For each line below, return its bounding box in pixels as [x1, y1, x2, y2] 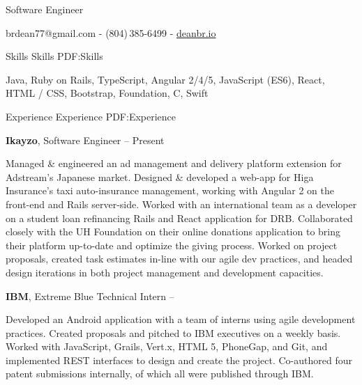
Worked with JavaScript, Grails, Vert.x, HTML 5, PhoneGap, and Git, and [6, 339, 328, 354]
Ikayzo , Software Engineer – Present [6, 132, 165, 147]
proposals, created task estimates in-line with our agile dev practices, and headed [6, 251, 353, 266]
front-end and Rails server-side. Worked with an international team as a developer [6, 196, 357, 211]
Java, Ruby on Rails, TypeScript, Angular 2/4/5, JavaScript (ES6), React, [6, 72, 325, 86]
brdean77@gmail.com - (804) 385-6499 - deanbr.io [6, 25, 216, 40]
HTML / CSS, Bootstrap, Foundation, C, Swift [6, 86, 209, 100]
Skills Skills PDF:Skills [6, 49, 103, 63]
